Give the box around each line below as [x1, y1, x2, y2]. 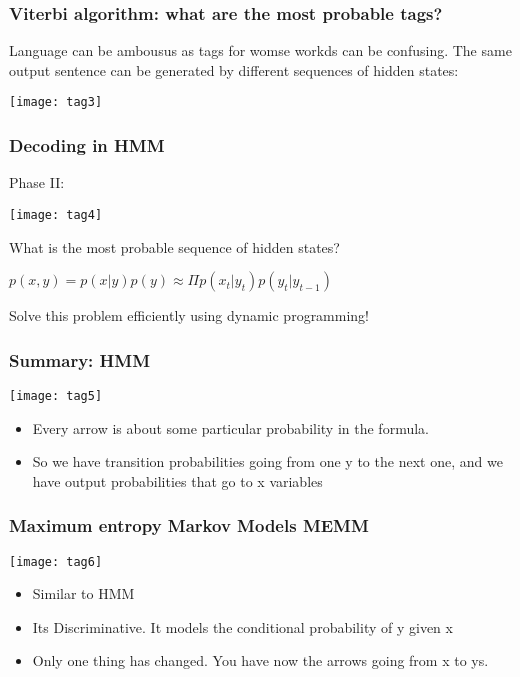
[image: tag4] [9, 207, 103, 222]
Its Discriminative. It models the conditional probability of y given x [32, 616, 453, 637]
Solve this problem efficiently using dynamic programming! [9, 305, 370, 326]
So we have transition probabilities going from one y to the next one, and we [32, 451, 503, 472]
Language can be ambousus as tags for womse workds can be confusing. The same [9, 40, 512, 61]
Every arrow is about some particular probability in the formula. [32, 417, 429, 438]
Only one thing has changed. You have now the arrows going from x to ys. [32, 650, 489, 671]
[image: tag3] [9, 95, 103, 110]
